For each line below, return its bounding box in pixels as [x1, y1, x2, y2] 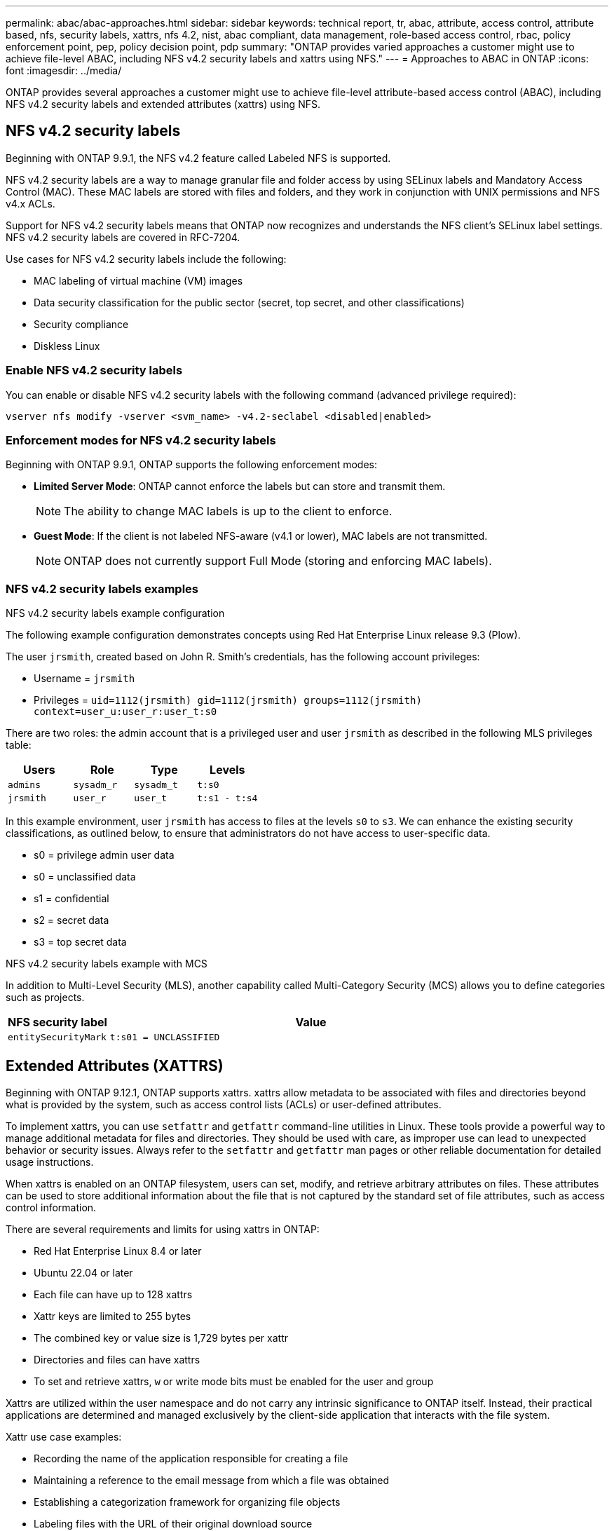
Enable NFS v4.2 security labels [6, 363, 183, 378]
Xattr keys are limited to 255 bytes [34, 1309, 191, 1322]
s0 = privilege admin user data [34, 849, 175, 862]
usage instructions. [6, 1155, 94, 1168]
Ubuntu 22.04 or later [34, 1266, 133, 1279]
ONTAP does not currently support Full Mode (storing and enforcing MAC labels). [64, 554, 492, 569]
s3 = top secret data [34, 936, 127, 948]
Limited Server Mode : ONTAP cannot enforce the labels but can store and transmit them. [34, 480, 446, 493]
